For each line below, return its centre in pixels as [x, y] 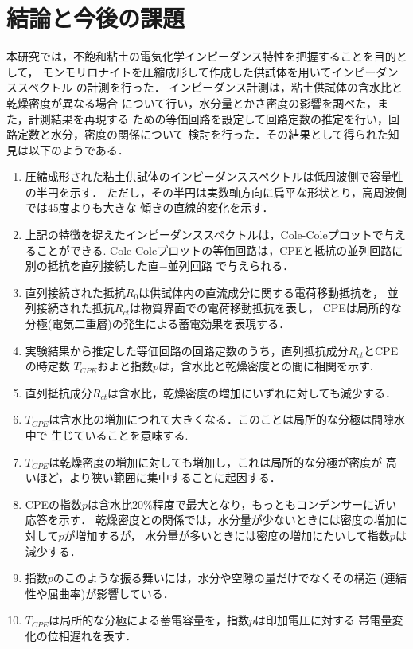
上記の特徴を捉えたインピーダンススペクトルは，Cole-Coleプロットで [204, 235]
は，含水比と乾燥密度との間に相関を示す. [266, 366]
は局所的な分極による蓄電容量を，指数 [149, 620]
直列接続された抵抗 [75, 292]
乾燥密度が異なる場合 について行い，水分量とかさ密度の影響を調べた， [192, 102]
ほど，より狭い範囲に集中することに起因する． [158, 477]
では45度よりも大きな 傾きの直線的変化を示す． [149, 207]
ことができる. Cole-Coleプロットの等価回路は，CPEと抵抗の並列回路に [220, 250]
